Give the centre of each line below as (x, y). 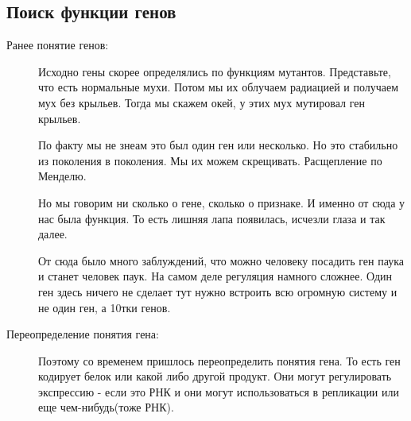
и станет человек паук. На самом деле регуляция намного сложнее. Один (215, 276)
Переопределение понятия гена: (83, 334)
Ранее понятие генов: (58, 45)
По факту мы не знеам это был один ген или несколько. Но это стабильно (218, 145)
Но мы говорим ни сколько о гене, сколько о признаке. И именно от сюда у (222, 202)
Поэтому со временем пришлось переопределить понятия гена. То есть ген (219, 360)
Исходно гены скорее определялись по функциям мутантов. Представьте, (215, 71)
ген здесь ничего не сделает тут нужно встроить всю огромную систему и (218, 291)
